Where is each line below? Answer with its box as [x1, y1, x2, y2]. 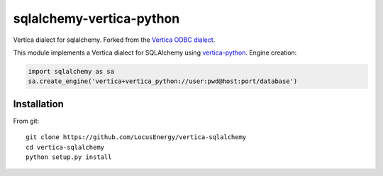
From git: [13, 116, 40, 125]
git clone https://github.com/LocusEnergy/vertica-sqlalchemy [26, 133, 247, 141]
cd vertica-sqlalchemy [26, 143, 105, 151]
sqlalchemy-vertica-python [13, 11, 180, 26]
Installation [13, 98, 64, 110]
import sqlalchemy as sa [28, 67, 115, 75]
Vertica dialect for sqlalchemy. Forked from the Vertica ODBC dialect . [13, 35, 216, 44]
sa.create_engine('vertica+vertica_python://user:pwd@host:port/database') [28, 77, 298, 85]
